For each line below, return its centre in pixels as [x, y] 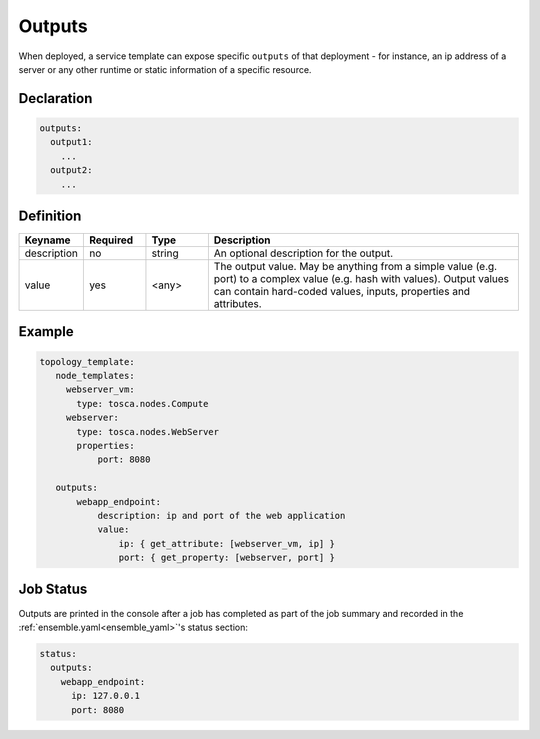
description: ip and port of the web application [221, 515]
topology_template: [87, 361]
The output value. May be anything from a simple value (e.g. [355, 266]
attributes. [237, 303]
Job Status [53, 589]
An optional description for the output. [303, 253]
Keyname [47, 240]
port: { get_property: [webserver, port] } [226, 558]
